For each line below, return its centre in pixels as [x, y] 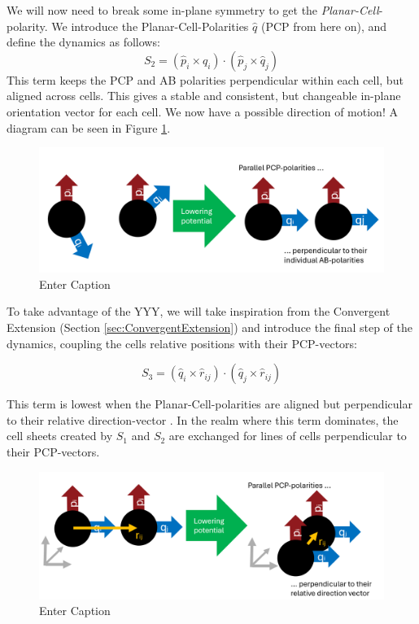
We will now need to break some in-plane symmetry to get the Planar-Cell [193, 10]
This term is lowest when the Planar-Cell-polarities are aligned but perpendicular [209, 404]
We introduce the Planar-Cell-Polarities [150, 26]
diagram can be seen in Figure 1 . [89, 127]
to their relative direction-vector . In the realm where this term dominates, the [203, 419]
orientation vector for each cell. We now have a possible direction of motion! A [202, 111]
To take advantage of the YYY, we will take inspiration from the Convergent [199, 311]
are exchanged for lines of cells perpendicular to [288, 436]
